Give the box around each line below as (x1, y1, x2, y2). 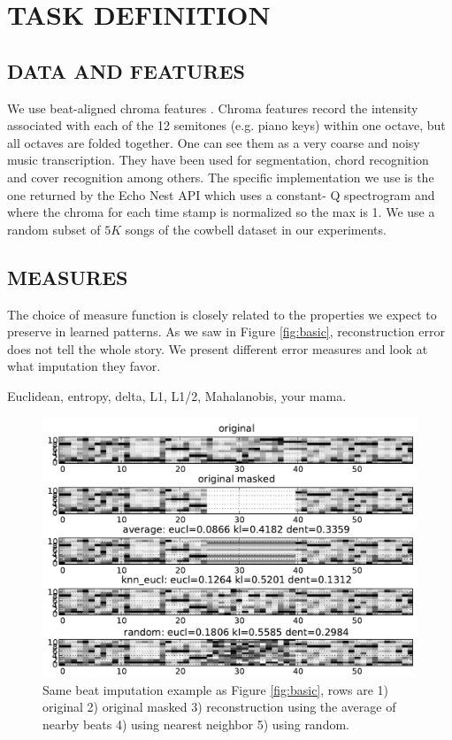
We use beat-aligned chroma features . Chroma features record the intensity (7, 98, 418, 117)
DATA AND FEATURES (7, 57, 245, 84)
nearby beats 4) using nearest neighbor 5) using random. (42, 714, 349, 733)
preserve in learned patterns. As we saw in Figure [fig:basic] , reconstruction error (7, 322, 445, 341)
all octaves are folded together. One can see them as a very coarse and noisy (7, 133, 420, 151)
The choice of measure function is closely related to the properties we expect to (7, 304, 437, 323)
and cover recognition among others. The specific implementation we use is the (7, 167, 434, 186)
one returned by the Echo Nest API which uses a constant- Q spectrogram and (7, 185, 435, 204)
